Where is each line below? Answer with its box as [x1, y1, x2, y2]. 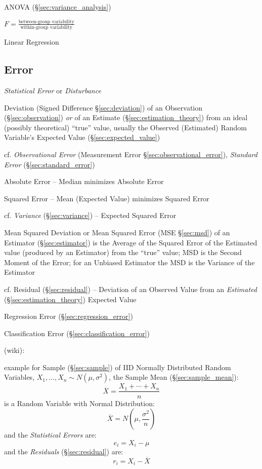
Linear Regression [4, 37, 59, 47]
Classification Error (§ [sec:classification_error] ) [4, 328, 150, 338]
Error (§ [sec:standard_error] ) [4, 159, 95, 169]
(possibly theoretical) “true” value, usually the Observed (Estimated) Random [4, 122, 247, 132]
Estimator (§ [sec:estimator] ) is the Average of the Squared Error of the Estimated [4, 237, 257, 247]
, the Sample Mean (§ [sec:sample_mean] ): [109, 372, 239, 382]
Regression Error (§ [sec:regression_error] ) [4, 311, 133, 321]
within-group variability [20, 25, 72, 30]
